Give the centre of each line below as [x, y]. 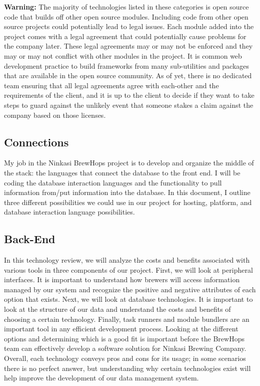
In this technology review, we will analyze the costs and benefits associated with [127, 260]
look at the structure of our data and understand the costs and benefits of [117, 309]
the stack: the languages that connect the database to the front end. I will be [122, 172]
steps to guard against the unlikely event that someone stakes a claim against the [129, 105]
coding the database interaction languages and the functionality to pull [113, 182]
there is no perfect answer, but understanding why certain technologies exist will [127, 368]
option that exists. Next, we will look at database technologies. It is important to [128, 299]
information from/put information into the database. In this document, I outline [127, 192]
